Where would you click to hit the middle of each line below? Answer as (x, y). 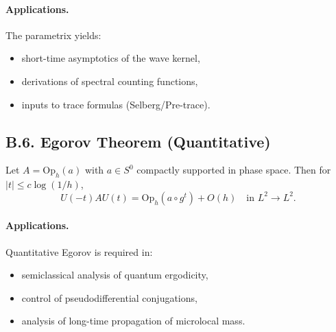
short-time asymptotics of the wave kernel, (111, 58)
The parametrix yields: (53, 35)
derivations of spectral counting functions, (110, 81)
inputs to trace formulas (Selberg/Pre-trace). (116, 104)
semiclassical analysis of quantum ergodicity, (115, 275)
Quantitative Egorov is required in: (79, 251)
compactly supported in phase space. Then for (234, 170)
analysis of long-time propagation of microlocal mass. (133, 321)
